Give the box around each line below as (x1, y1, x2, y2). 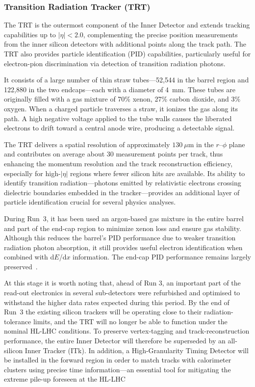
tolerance (4, 316, 31, 326)
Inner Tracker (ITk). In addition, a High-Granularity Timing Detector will (25, 345, 249, 355)
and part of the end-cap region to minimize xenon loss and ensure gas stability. (4, 223, 241, 233)
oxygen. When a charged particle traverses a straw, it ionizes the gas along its (4, 103, 238, 113)
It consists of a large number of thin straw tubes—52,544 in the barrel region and (4, 75, 249, 85)
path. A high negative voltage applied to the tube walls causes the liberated (4, 113, 232, 123)
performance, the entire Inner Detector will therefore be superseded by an (4, 335, 226, 346)
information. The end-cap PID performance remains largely (73, 252, 252, 262)
